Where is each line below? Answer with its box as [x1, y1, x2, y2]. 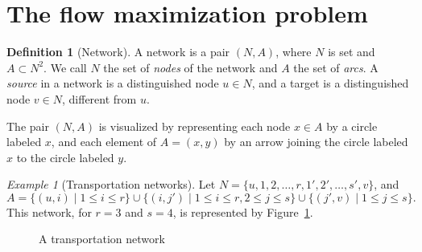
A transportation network [39, 230, 165, 247]
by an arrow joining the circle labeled [224, 133, 408, 150]
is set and [328, 43, 375, 60]
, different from [61, 90, 137, 107]
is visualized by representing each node [98, 117, 291, 134]
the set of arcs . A [293, 59, 379, 75]
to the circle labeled [16, 148, 114, 165]
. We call [43, 59, 87, 75]
